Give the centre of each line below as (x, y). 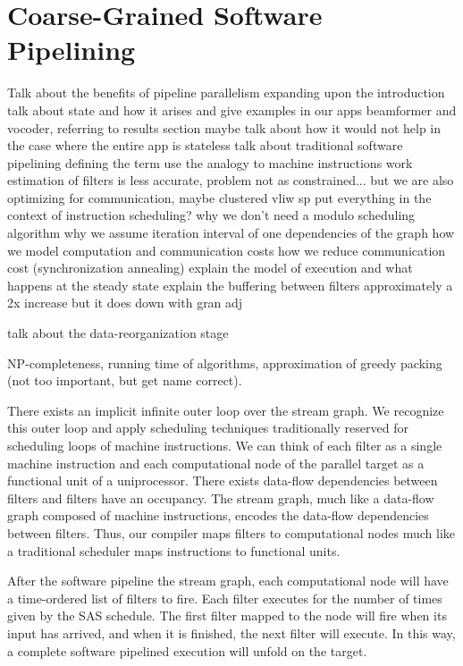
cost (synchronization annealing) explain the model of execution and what (210, 268)
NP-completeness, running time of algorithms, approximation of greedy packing (225, 363)
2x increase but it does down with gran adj (125, 303)
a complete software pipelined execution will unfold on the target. (187, 650)
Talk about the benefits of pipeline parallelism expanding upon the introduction (226, 93)
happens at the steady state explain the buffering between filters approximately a (230, 285)
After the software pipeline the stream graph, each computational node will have (228, 581)
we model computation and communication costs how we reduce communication (227, 250)
